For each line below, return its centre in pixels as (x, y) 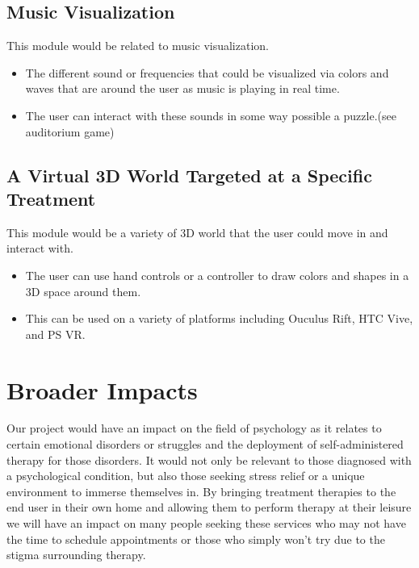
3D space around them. (83, 291)
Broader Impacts (102, 389)
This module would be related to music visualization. (138, 46)
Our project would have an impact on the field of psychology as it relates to (194, 428)
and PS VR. (55, 334)
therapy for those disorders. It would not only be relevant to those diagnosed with (209, 459)
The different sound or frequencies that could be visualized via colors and (207, 72)
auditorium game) (70, 131)
